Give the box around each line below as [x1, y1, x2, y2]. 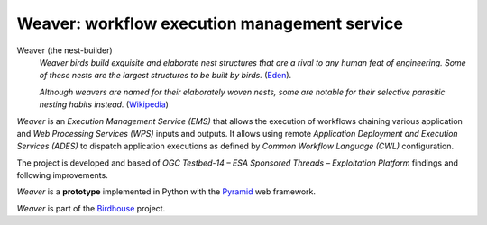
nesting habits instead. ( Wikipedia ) [39, 99, 169, 110]
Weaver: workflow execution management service [16, 13, 403, 33]
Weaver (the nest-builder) [16, 45, 113, 56]
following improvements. [16, 170, 108, 181]
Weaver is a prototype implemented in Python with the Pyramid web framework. [16, 186, 316, 197]
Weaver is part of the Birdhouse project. [16, 202, 166, 213]
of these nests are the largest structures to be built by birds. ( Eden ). [39, 70, 292, 81]
